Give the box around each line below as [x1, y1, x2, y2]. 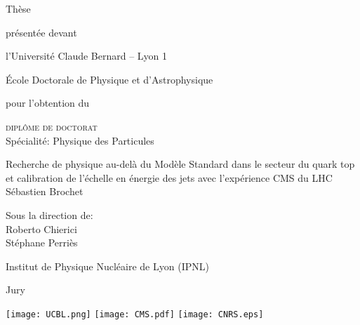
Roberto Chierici [6, 221, 77, 236]
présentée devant [6, 25, 77, 39]
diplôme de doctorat [6, 119, 98, 133]
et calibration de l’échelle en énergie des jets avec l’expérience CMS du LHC [6, 170, 333, 185]
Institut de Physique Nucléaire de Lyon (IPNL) [6, 258, 209, 273]
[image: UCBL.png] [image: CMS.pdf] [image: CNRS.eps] [6, 309, 264, 319]
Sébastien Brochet [6, 184, 84, 199]
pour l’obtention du [6, 95, 90, 110]
